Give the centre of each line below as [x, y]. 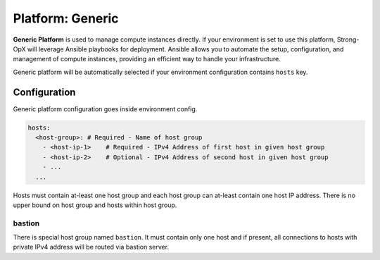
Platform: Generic [66, 18]
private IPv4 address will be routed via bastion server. [91, 247]
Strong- [348, 39]
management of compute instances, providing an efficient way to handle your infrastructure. [147, 59]
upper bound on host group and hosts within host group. [95, 205]
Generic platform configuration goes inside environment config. [105, 109]
